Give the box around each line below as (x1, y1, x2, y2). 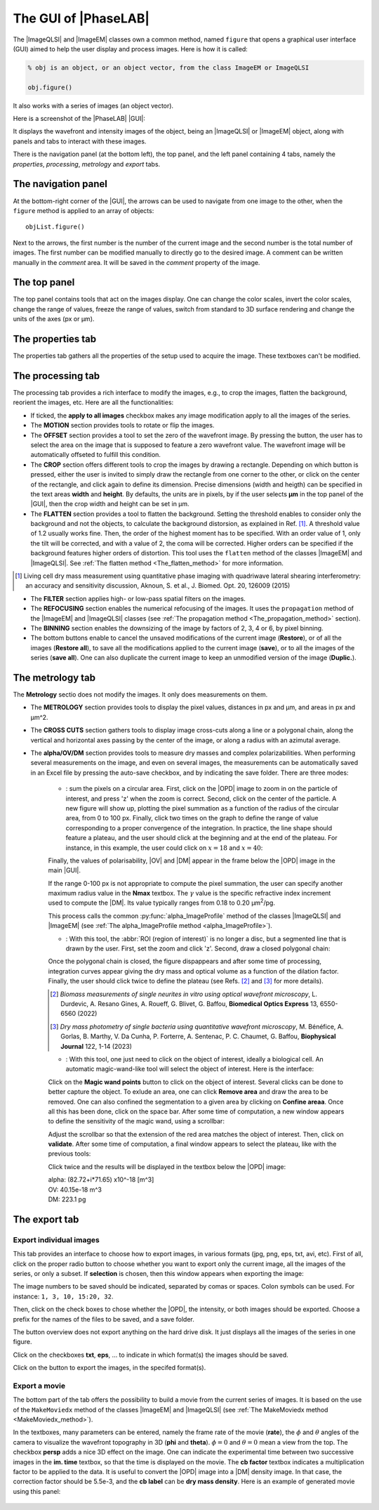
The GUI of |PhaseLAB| (13, 11, 150, 26)
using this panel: (13, 1487, 61, 1495)
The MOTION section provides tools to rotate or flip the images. (30, 421, 215, 430)
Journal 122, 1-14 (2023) (60, 1042, 133, 1050)
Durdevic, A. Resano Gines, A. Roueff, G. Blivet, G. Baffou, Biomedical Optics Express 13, (60, 1000, 319, 1008)
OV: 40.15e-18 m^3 (48, 1185, 102, 1194)
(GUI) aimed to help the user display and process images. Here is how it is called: (13, 44, 248, 53)
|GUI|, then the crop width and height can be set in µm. (30, 500, 189, 508)
